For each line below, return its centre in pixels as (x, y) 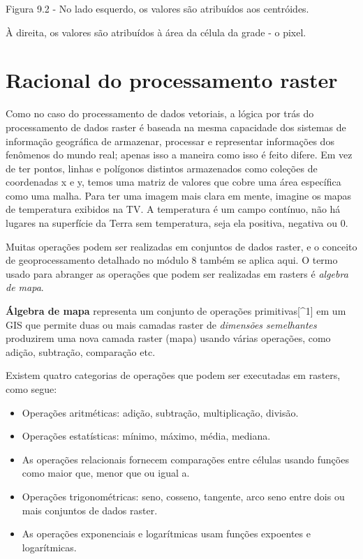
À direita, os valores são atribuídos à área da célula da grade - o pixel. (156, 32)
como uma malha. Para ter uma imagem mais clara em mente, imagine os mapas (179, 195)
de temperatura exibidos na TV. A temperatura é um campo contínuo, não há (173, 209)
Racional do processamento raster (172, 80)
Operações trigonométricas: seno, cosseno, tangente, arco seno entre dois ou (183, 496)
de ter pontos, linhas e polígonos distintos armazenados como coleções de (162, 168)
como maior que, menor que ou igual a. (106, 473)
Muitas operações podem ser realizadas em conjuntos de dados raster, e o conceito (181, 246)
